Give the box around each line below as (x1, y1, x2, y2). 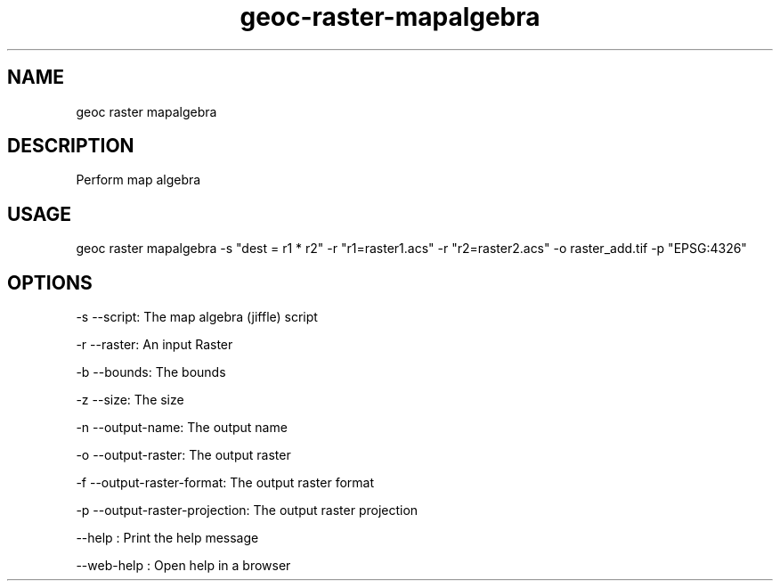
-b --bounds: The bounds (76, 364, 226, 380)
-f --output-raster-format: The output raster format (76, 475, 375, 491)
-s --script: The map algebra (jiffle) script (76, 309, 318, 325)
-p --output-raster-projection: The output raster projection (76, 502, 418, 519)
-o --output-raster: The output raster (76, 447, 291, 463)
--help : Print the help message (76, 530, 259, 546)
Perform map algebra (76, 172, 201, 188)
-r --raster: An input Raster (76, 337, 233, 353)
